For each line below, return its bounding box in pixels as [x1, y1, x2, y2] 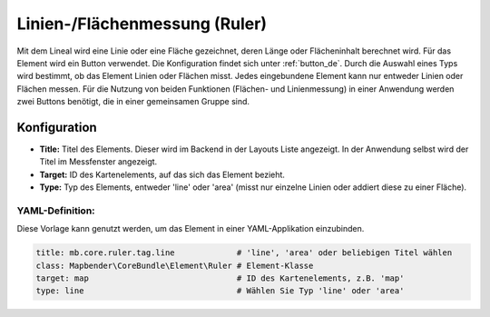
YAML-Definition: [16, 204, 95, 217]
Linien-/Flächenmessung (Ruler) [16, 14, 268, 34]
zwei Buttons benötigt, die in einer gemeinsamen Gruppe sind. [16, 96, 250, 107]
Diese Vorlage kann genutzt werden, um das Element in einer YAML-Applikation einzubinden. [16, 223, 365, 234]
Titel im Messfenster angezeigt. [39, 156, 158, 167]
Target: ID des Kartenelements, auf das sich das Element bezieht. [39, 169, 286, 180]
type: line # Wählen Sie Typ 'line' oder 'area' [35, 286, 405, 296]
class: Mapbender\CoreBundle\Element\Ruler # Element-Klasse [35, 260, 314, 271]
